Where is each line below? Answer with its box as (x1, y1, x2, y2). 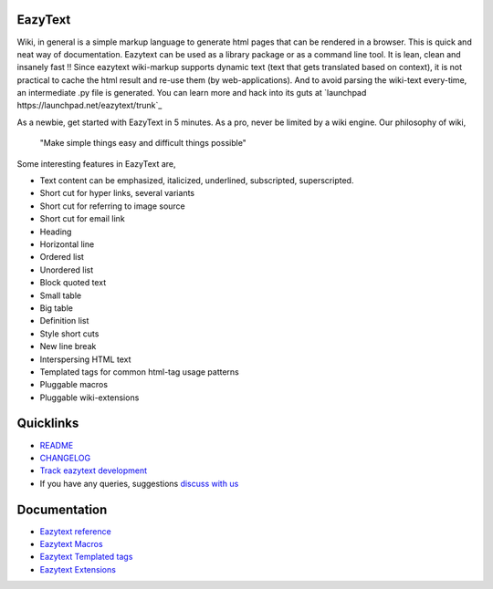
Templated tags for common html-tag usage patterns (39, 366, 239, 377)
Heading (39, 226, 72, 237)
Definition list (39, 315, 89, 326)
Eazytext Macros (39, 539, 104, 550)
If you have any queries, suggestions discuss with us (39, 478, 239, 489)
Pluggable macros (39, 379, 109, 390)
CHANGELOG (39, 452, 91, 463)
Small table (39, 290, 82, 301)
